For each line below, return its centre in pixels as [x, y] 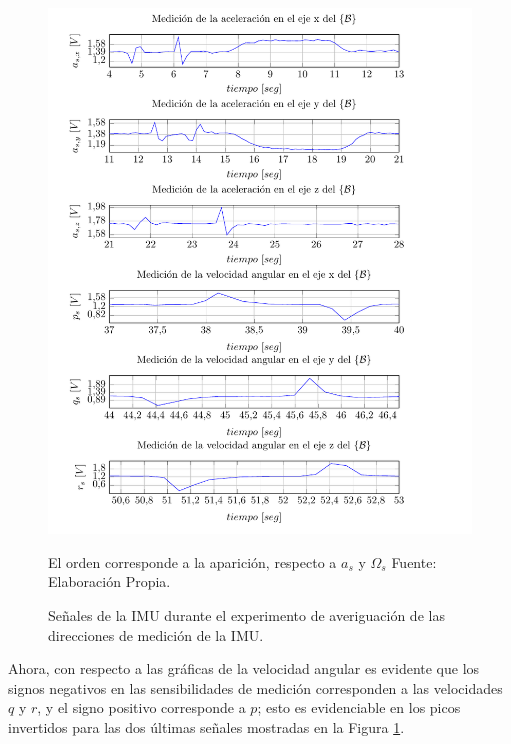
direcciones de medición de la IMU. [156, 634]
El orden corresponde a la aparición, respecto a [192, 561]
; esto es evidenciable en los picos [359, 707]
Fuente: [414, 561]
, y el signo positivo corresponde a [141, 707]
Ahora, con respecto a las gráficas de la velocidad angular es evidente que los [244, 668]
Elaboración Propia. [109, 581]
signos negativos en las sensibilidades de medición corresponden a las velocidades [255, 687]
